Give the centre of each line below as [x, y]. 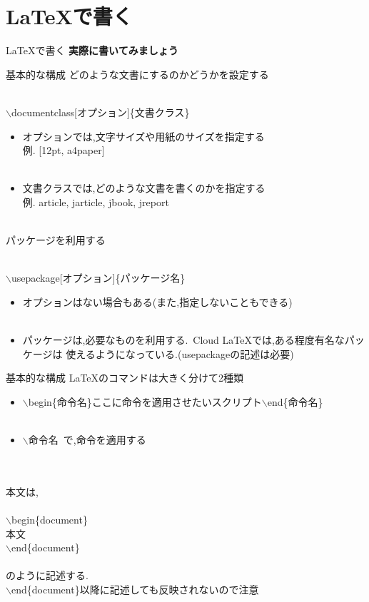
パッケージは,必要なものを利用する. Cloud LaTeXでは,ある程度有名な [183, 340]
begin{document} [49, 519]
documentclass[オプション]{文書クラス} [100, 112]
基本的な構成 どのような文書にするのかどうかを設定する [137, 74]
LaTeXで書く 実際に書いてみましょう [92, 50]
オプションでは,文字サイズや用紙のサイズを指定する [143, 136]
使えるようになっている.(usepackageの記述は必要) [180, 353]
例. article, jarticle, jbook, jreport [96, 201]
